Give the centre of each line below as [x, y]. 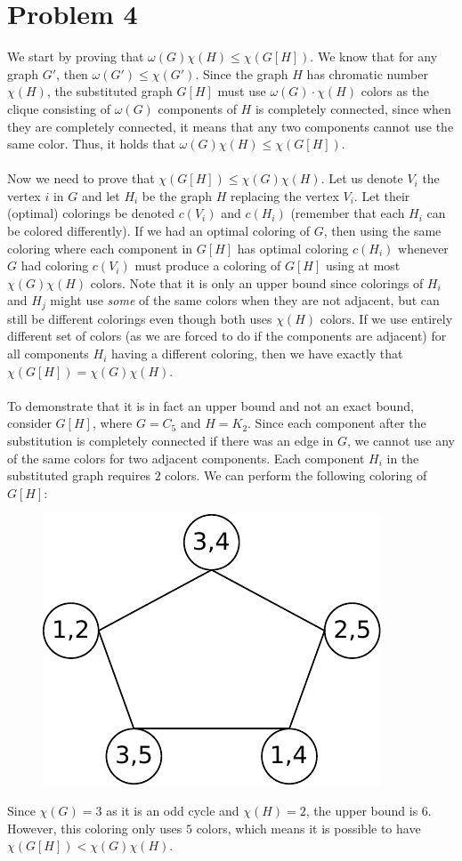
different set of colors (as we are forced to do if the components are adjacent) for [227, 336]
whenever [423, 248]
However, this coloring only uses [95, 828]
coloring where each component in [100, 248]
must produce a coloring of [208, 266]
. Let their [382, 195]
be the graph [177, 195]
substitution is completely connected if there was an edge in [170, 441]
